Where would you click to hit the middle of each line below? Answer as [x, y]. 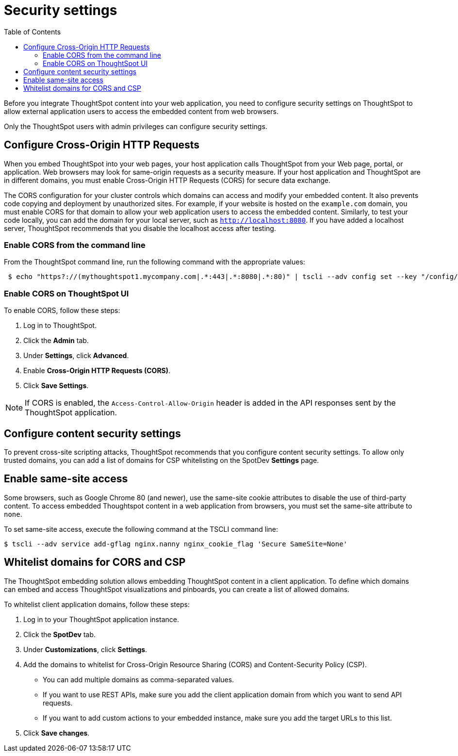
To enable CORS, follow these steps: [62, 311]
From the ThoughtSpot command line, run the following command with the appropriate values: [155, 262]
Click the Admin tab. [56, 341]
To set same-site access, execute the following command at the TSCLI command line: [141, 529]
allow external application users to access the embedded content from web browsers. [141, 111]
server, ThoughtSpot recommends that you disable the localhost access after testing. [140, 228]
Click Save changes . [57, 733]
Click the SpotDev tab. [59, 634]
